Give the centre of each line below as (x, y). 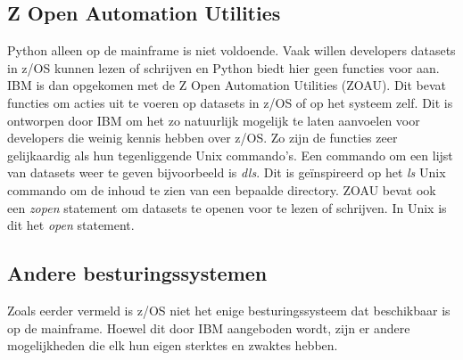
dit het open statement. (71, 225)
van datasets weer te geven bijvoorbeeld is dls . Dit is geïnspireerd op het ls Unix (227, 172)
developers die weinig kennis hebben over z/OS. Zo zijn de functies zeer (203, 138)
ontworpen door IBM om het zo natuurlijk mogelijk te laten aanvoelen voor (214, 120)
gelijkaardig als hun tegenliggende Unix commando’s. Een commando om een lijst (230, 155)
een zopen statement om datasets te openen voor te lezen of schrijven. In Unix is (227, 207)
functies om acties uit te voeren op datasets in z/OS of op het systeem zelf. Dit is (230, 102)
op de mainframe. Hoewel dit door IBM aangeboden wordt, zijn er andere (209, 327)
